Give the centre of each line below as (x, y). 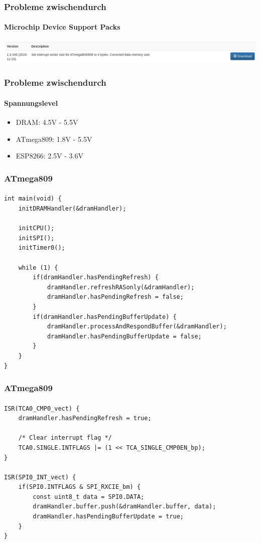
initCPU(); (36, 228)
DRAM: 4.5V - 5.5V (47, 122)
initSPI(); (36, 238)
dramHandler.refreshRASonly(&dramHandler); (121, 287)
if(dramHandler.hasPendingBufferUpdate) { (105, 317)
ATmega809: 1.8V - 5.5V (54, 139)
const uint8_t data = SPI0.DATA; (89, 497)
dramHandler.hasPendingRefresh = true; (85, 418)
